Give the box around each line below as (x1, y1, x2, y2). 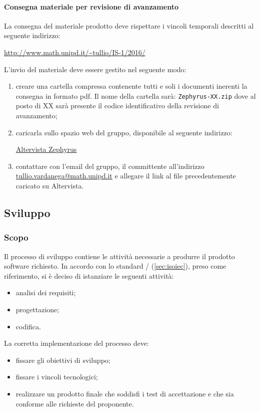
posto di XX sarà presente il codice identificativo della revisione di (15, 100, 219, 111)
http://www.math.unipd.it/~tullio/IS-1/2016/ (4, 47, 145, 57)
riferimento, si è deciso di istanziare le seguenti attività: (4, 270, 174, 281)
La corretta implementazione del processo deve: (4, 338, 149, 348)
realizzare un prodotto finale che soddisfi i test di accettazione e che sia (15, 388, 234, 398)
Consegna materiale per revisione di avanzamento (4, 1, 178, 12)
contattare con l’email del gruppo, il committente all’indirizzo (15, 160, 204, 171)
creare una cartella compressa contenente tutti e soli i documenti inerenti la (15, 81, 247, 91)
